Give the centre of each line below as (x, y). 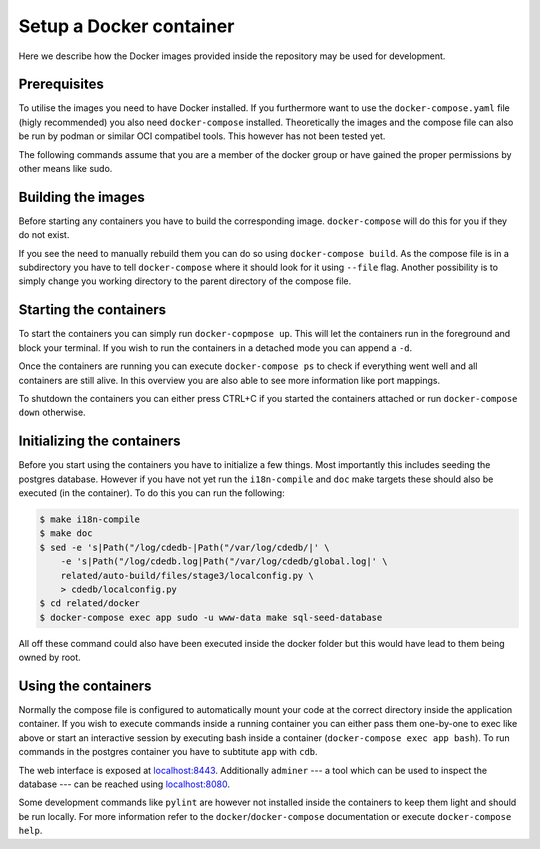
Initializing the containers (99, 441)
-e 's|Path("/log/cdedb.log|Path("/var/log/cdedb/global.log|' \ (224, 561)
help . (30, 831)
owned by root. (50, 657)
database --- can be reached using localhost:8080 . (124, 784)
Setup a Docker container (126, 26)
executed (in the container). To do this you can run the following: (151, 493)
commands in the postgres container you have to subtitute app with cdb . (168, 752)
